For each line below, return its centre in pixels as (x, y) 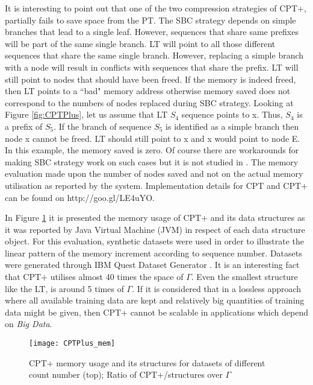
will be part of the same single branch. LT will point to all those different (140, 43)
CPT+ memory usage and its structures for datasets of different (147, 362)
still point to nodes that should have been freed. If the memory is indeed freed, (150, 79)
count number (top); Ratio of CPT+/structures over (126, 374)
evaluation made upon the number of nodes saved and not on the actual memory (154, 173)
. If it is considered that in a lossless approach (217, 288)
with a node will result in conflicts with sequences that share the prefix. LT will (152, 67)
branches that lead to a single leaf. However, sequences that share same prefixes (152, 32)
